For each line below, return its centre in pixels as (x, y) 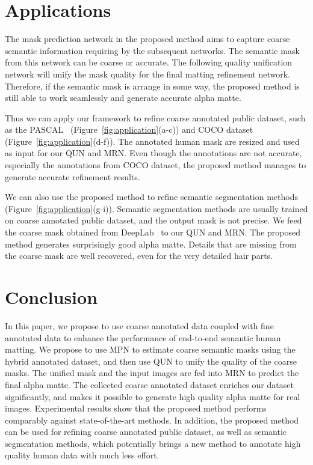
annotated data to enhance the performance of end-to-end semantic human (143, 337)
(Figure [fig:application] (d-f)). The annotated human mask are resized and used (152, 141)
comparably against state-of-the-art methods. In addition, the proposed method (152, 420)
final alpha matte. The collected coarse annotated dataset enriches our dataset (149, 384)
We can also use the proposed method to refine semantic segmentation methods (151, 197)
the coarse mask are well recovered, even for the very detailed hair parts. (139, 256)
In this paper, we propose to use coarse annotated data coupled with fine (139, 325)
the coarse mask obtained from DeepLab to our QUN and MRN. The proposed (153, 232)
